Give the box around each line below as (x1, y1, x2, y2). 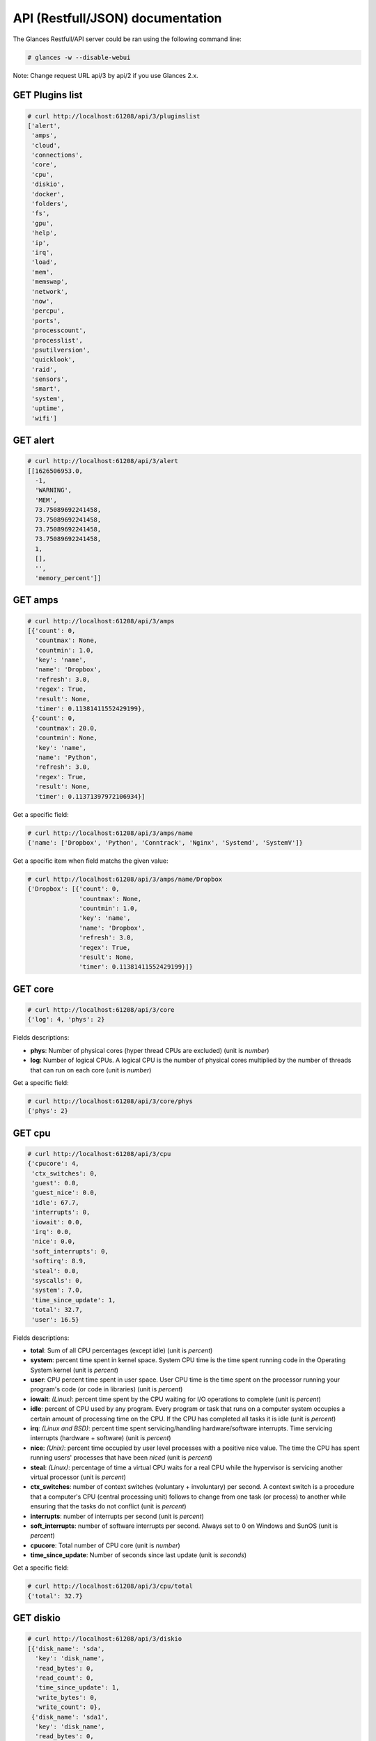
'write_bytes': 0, (35, 1693, 97, 1701)
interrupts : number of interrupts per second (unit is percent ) (30, 1512, 205, 1520)
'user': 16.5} (31, 1315, 79, 1323)
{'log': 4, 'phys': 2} (27, 1015, 105, 1024)
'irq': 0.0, (31, 1228, 72, 1235)
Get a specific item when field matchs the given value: (13, 857, 169, 865)
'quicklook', (31, 356, 76, 364)
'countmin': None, (35, 734, 97, 742)
